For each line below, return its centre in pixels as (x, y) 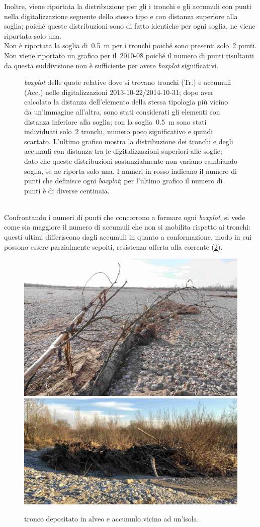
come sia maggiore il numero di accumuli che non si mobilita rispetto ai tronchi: (127, 227)
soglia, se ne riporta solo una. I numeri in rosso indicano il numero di (131, 171)
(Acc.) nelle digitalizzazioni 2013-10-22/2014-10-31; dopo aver (119, 92)
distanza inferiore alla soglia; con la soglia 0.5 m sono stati (115, 121)
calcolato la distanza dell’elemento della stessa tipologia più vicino (126, 102)
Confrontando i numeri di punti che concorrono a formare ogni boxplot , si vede (125, 217)
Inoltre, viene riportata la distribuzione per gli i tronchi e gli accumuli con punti (128, 6)
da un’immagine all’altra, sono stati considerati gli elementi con (122, 111)
